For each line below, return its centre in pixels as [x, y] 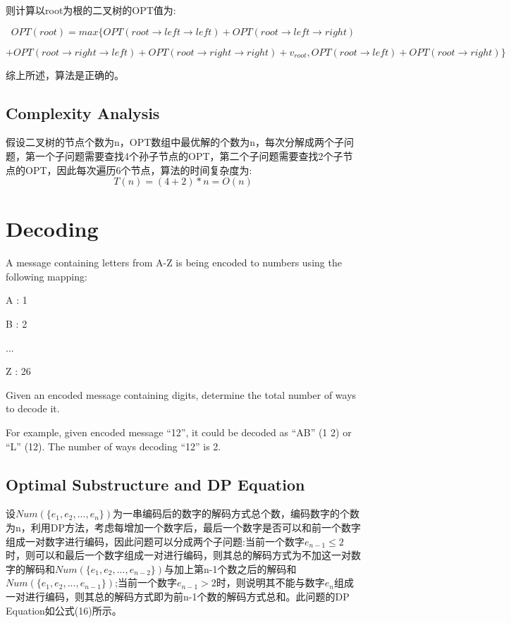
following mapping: [47, 276]
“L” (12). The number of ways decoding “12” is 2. [113, 446]
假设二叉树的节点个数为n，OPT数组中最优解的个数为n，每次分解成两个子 [175, 142]
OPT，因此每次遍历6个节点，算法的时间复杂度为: [138, 169]
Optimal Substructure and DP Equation [155, 484]
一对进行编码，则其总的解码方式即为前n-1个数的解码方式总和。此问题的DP [178, 596]
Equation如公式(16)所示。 [64, 610]
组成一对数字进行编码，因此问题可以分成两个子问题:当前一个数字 [155, 541]
